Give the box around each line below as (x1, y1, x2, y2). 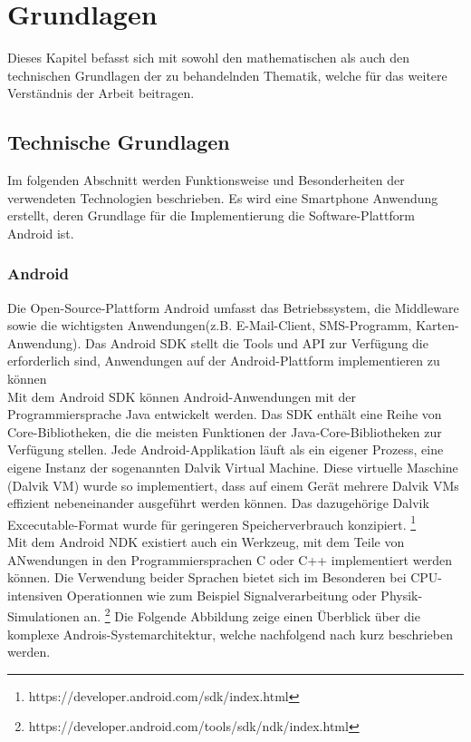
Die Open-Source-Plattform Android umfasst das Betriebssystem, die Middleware (7, 298, 459, 317)
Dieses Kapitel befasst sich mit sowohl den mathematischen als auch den (7, 48, 410, 67)
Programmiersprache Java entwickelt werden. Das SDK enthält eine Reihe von (7, 405, 442, 424)
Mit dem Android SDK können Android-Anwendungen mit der (7, 386, 356, 405)
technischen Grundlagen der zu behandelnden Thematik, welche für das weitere (7, 65, 447, 84)
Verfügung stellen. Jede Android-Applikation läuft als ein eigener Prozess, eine (7, 440, 444, 459)
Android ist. (7, 223, 74, 242)
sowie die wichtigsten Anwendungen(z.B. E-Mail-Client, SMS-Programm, (7, 316, 412, 335)
